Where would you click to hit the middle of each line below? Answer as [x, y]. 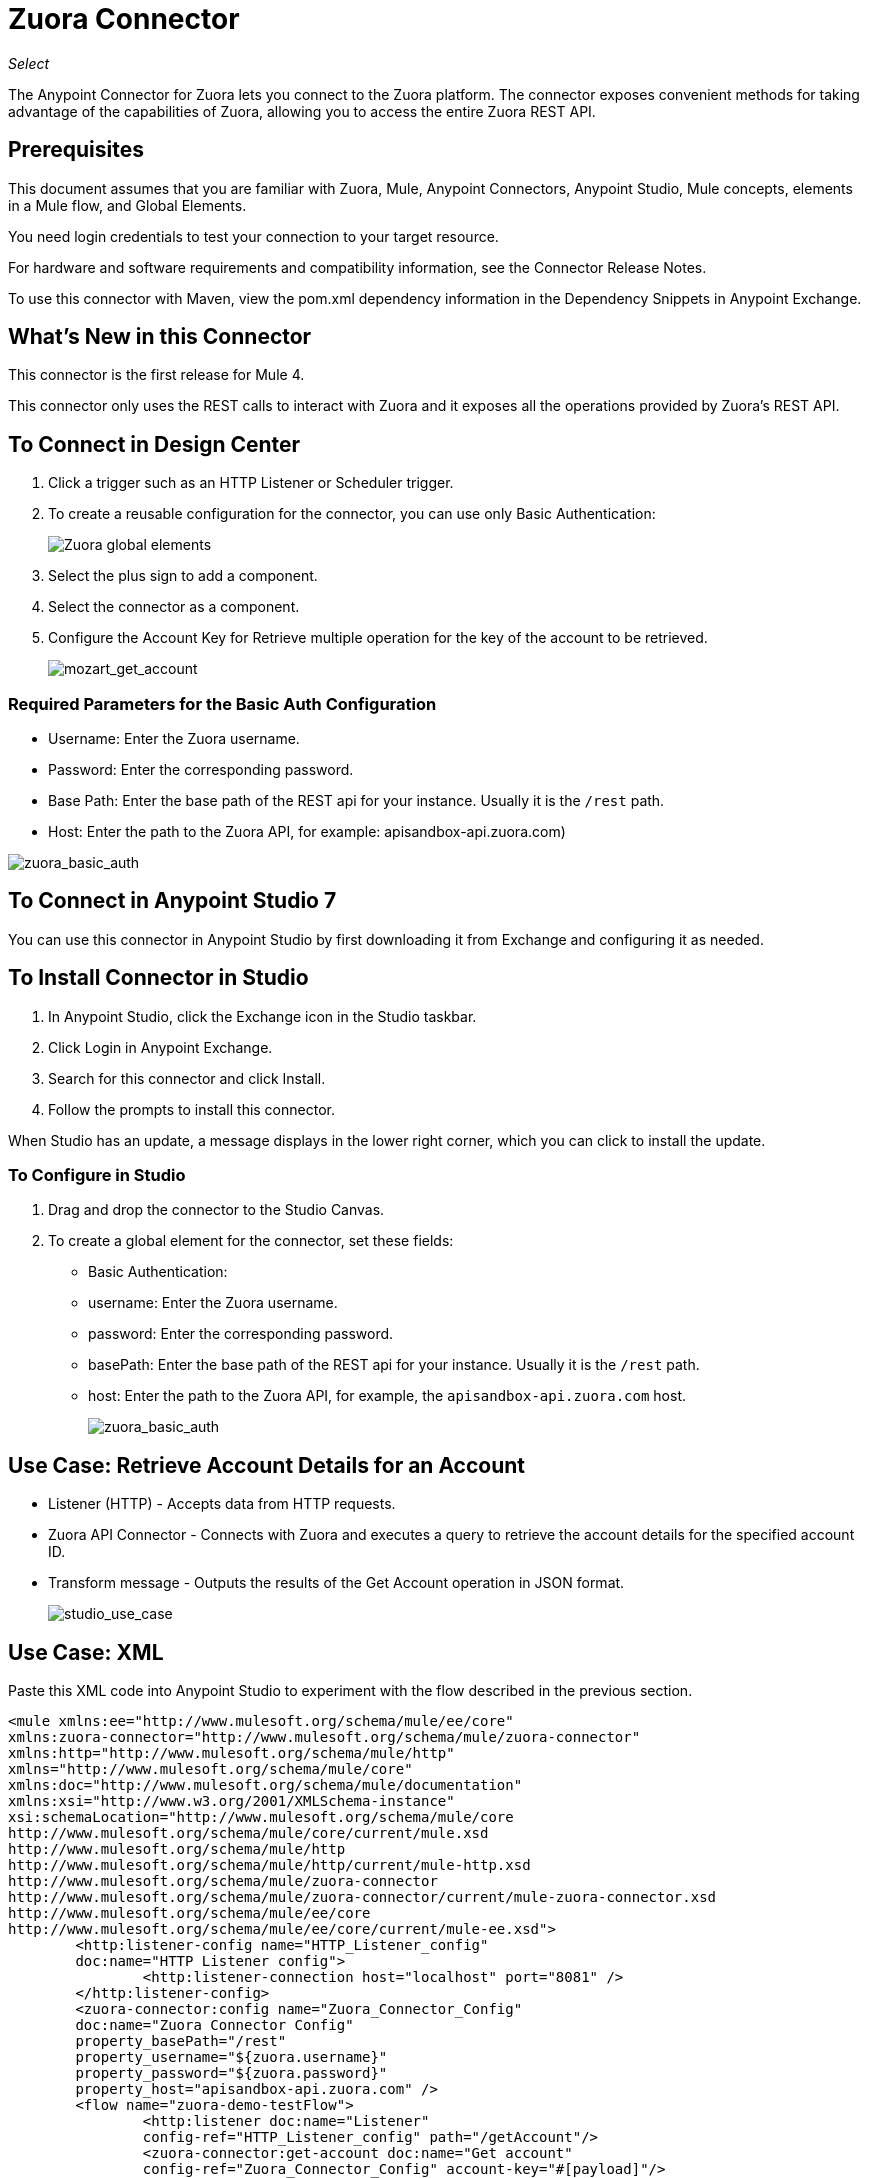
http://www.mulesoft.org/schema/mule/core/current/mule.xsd [248, 1833]
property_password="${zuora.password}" [231, 2073]
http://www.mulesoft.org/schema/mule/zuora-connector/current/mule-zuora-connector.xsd [362, 1897]
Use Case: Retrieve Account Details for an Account [267, 1465]
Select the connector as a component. [174, 607]
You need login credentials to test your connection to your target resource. [253, 236]
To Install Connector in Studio [158, 978]
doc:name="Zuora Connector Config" [214, 2025]
